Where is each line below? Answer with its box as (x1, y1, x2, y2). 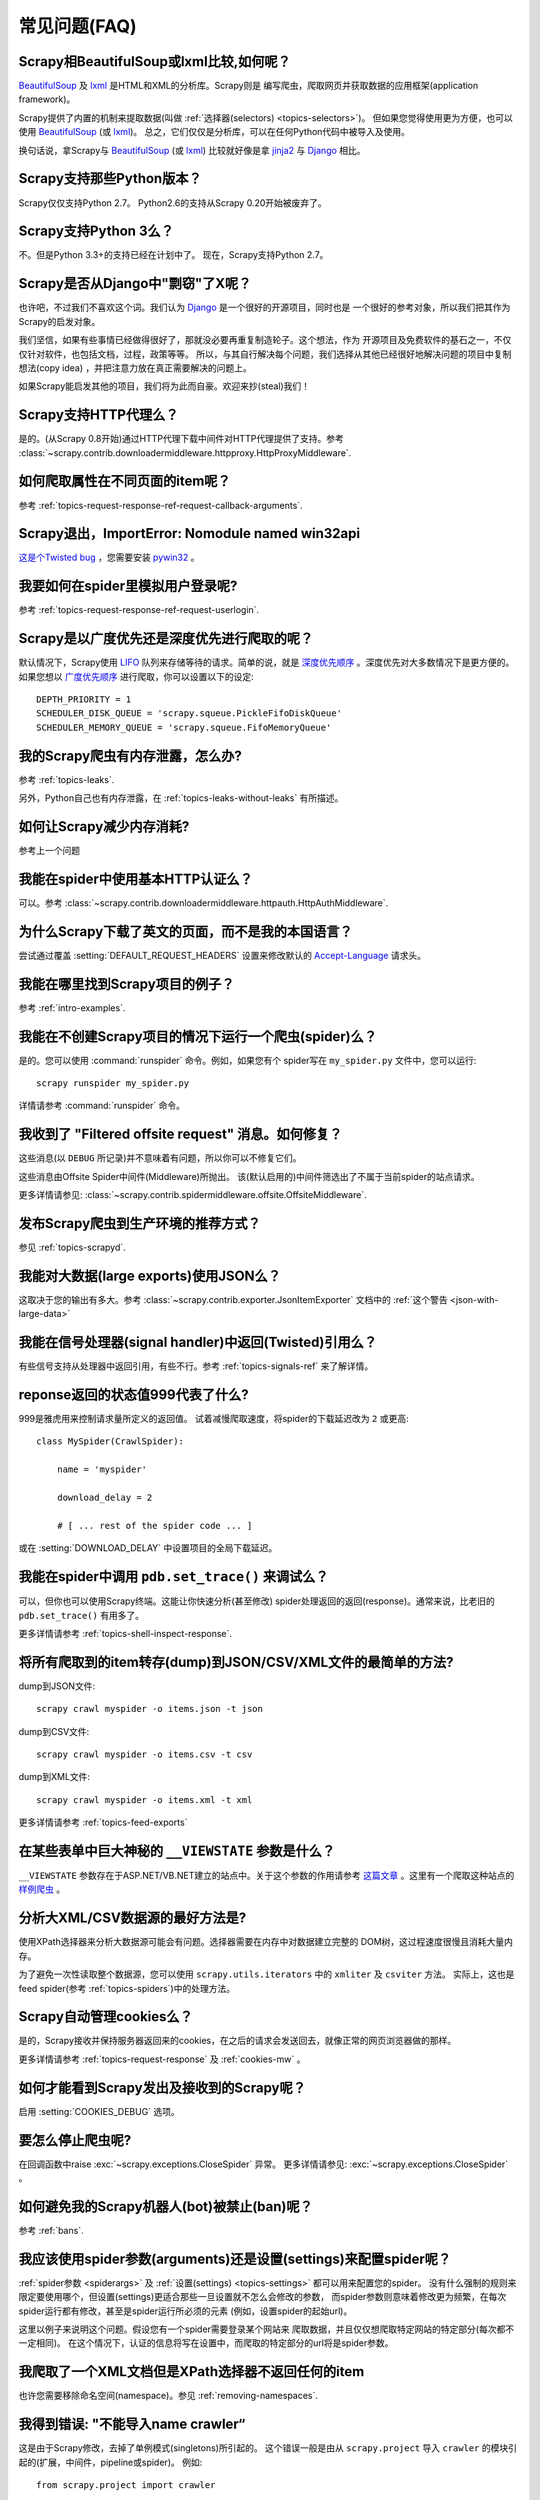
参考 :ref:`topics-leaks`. (18, 773, 115, 785)
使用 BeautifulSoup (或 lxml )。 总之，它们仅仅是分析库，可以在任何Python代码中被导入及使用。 (18, 126, 410, 138)
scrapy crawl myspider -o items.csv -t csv (36, 1748, 253, 1760)
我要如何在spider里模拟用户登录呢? (18, 578, 238, 595)
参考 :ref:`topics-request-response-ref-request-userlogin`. (18, 604, 260, 616)
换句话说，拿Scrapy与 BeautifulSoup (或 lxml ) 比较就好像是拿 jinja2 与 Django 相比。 (18, 144, 366, 156)
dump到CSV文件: (18, 1725, 90, 1737)
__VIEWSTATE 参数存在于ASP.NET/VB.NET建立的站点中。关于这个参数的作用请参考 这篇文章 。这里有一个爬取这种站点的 (18, 1870, 515, 1882)
